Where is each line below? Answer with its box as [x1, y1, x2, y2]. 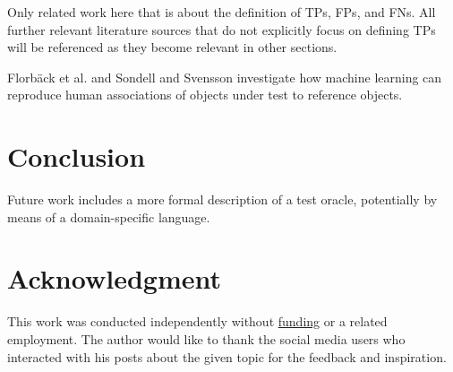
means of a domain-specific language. [7, 207, 210, 226]
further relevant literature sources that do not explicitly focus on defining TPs [7, 20, 436, 39]
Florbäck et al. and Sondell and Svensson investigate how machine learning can [7, 67, 442, 86]
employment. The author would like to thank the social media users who [7, 330, 406, 348]
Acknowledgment [7, 260, 221, 297]
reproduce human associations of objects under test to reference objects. [7, 85, 403, 104]
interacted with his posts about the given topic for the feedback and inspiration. [7, 347, 447, 366]
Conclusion [7, 138, 146, 175]
